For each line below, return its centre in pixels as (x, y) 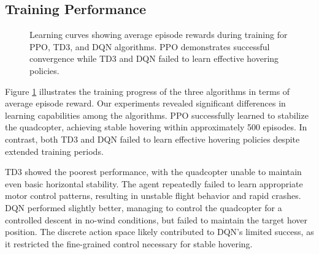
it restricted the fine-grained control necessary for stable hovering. (129, 243)
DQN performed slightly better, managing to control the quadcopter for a (144, 207)
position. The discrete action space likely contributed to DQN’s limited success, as (159, 232)
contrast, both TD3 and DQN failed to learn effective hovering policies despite (152, 139)
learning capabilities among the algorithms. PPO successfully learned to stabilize (157, 115)
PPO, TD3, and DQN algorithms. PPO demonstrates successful (150, 46)
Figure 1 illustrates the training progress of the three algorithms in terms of (148, 91)
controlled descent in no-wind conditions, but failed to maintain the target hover (156, 219)
